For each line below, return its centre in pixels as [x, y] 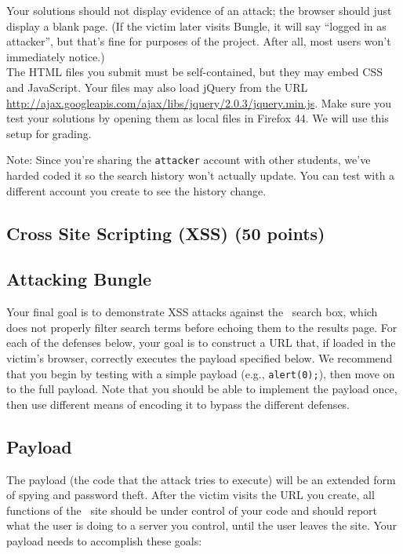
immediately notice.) [56, 56]
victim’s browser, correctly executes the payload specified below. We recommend [200, 357]
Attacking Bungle [79, 279]
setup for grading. [49, 133]
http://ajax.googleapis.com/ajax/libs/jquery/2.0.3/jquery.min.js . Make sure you [199, 102]
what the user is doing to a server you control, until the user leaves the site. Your [202, 525]
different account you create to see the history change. [136, 190]
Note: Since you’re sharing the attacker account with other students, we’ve [189, 160]
